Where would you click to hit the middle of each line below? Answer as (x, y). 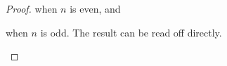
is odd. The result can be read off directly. (131, 32)
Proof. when (32, 8)
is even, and (95, 8)
